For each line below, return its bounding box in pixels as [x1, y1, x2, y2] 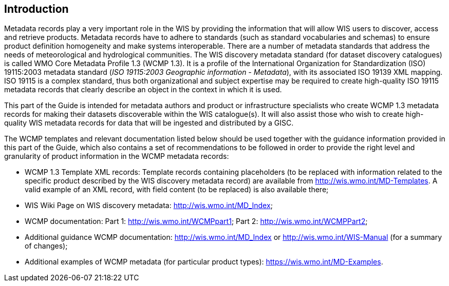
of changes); [25, 241, 68, 251]
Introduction [4, 3, 69, 15]
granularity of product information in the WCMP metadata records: [4, 152, 229, 161]
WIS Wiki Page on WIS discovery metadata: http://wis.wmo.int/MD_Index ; [25, 201, 273, 210]
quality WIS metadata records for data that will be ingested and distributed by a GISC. [4, 118, 294, 128]
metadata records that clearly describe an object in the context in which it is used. [4, 85, 282, 94]
